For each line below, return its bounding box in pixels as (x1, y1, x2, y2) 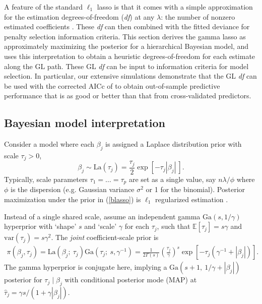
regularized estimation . (155, 194, 228, 204)
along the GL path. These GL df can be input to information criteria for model (4, 60, 249, 71)
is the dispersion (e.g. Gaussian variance (11, 184, 135, 195)
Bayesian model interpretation (4, 115, 165, 131)
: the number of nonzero (161, 11, 235, 22)
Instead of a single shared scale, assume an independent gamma (4, 211, 201, 221)
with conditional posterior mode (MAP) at (64, 274, 197, 285)
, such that (157, 221, 190, 231)
